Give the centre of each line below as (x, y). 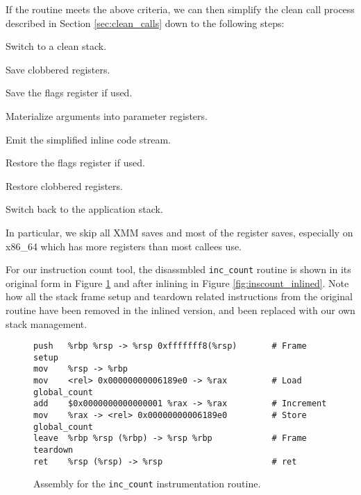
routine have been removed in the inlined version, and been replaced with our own (180, 310)
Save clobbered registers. (58, 69)
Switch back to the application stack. (84, 209)
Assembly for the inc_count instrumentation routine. (147, 484)
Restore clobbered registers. (64, 185)
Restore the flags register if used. (75, 163)
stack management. (47, 323)
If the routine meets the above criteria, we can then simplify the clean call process (180, 9)
